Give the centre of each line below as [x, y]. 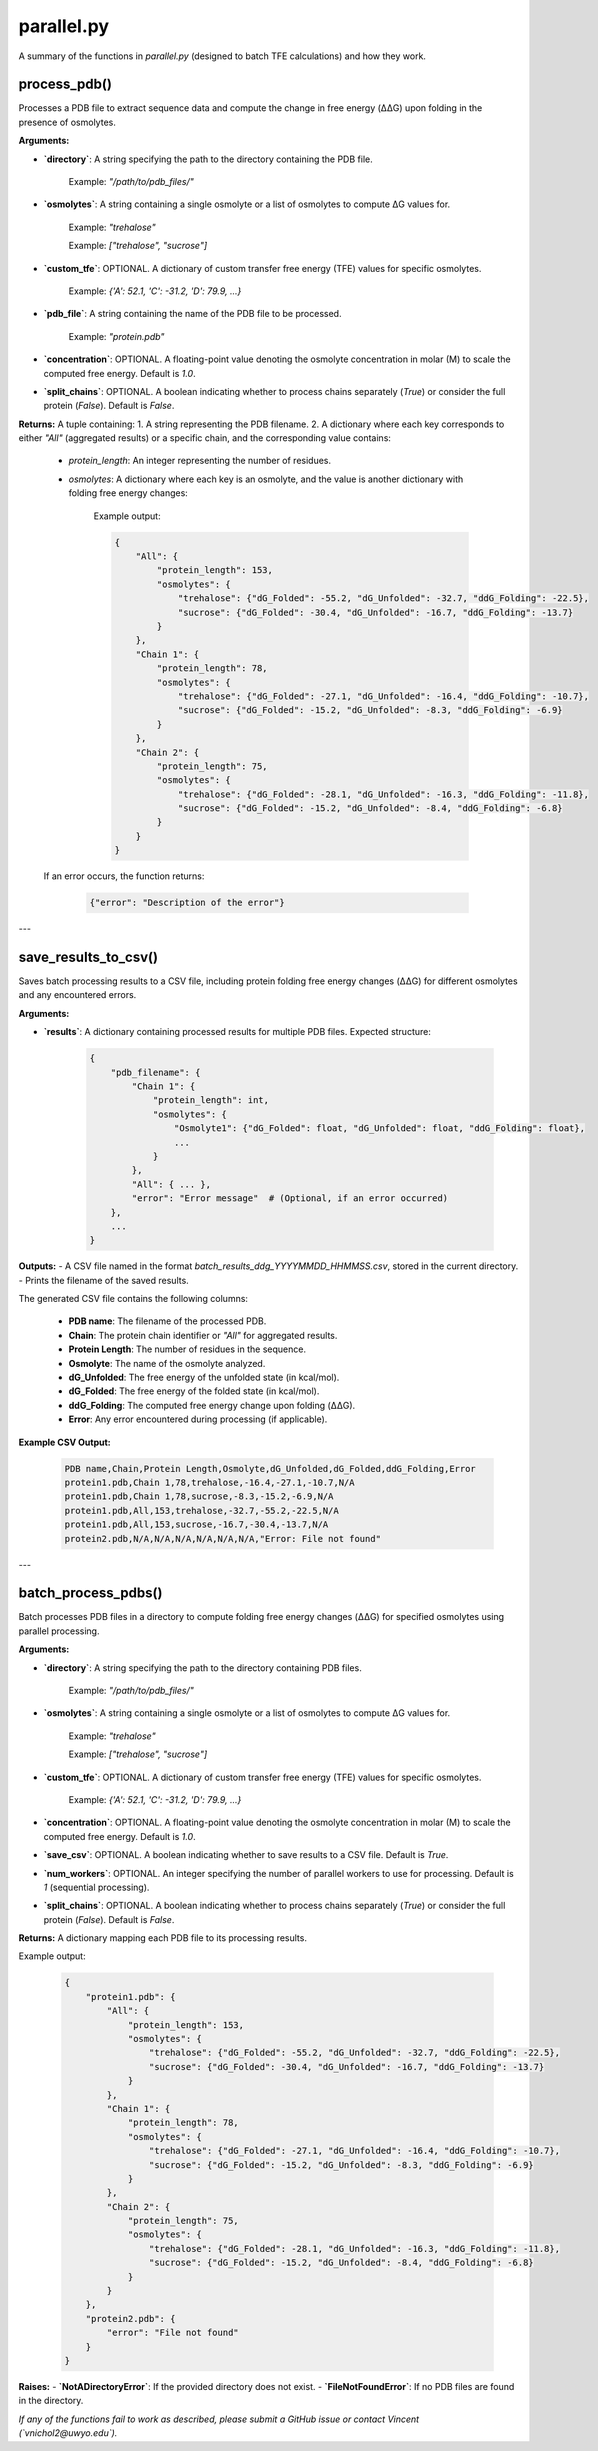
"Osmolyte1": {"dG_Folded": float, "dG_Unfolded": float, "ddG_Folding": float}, [379, 1128]
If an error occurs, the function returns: [124, 876]
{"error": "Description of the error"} [187, 903]
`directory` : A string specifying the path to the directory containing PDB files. [202, 1667]
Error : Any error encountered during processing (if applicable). [198, 1419]
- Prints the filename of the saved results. [103, 1280]
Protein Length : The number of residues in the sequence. [187, 1349]
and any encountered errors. [77, 995]
